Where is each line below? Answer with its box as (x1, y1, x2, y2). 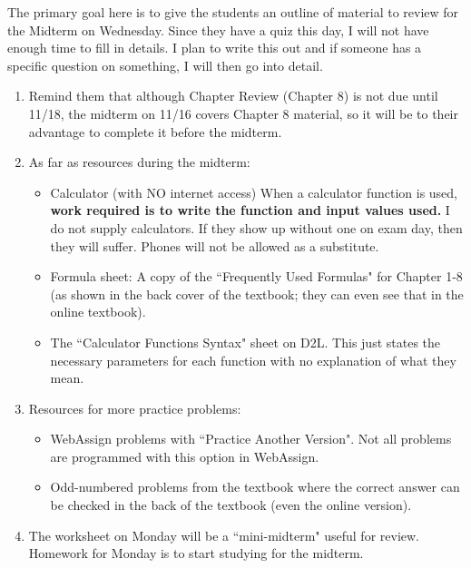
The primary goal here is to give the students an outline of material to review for (7, 3, 459, 21)
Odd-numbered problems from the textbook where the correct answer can (50, 477, 460, 496)
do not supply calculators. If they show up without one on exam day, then (50, 218, 463, 237)
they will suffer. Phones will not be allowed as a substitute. (50, 236, 379, 255)
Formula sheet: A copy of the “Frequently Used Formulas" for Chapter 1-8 (50, 267, 463, 286)
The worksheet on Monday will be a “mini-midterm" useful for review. (28, 525, 420, 544)
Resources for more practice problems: (28, 398, 241, 417)
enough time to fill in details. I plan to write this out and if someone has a (7, 38, 422, 57)
